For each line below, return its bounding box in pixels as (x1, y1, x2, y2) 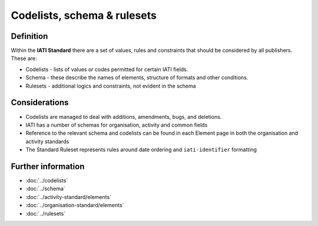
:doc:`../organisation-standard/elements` (25, 202, 124, 209)
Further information (11, 161, 85, 171)
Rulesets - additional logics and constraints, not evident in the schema (25, 82, 197, 89)
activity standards (25, 138, 69, 145)
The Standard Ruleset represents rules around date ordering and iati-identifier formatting (25, 146, 257, 153)
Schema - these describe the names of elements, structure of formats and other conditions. (25, 74, 249, 81)
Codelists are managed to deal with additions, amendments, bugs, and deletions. (25, 113, 222, 120)
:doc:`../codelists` (25, 177, 68, 184)
